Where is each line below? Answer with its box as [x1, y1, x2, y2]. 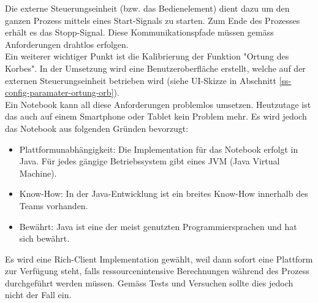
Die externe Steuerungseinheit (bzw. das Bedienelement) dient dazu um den [5, 2, 290, 14]
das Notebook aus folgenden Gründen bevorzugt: [5, 121, 189, 134]
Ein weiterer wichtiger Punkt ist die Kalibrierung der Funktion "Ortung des [5, 50, 289, 63]
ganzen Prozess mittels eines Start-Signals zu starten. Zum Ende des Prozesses [5, 13, 300, 26]
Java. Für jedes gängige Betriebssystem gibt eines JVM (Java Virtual [19, 155, 280, 167]
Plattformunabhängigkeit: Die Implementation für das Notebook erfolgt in [19, 142, 298, 155]
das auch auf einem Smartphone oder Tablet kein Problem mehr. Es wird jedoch [5, 110, 307, 123]
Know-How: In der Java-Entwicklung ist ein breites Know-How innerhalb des [19, 187, 308, 200]
